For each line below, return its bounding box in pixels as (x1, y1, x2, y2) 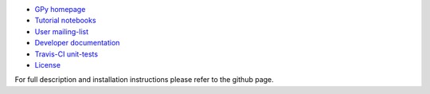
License (34, 60, 61, 69)
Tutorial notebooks (34, 16, 96, 25)
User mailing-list (34, 26, 89, 36)
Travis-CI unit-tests (34, 49, 99, 59)
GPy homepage (34, 5, 86, 14)
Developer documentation (34, 38, 120, 48)
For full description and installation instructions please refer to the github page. (14, 75, 274, 84)
